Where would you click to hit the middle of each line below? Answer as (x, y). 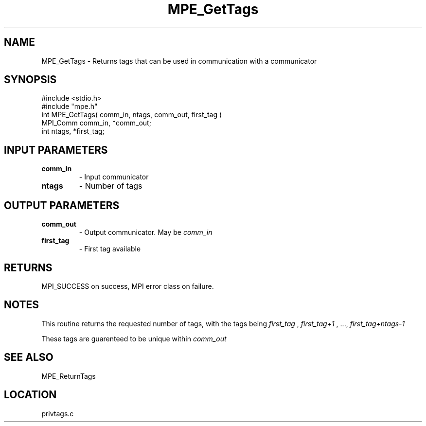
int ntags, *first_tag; (73, 131)
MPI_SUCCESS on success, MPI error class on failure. (128, 286)
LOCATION (30, 395)
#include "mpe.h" (70, 106)
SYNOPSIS (30, 80)
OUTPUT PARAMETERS (62, 205)
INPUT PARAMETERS (56, 150)
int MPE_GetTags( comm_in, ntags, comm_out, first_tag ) (132, 115)
